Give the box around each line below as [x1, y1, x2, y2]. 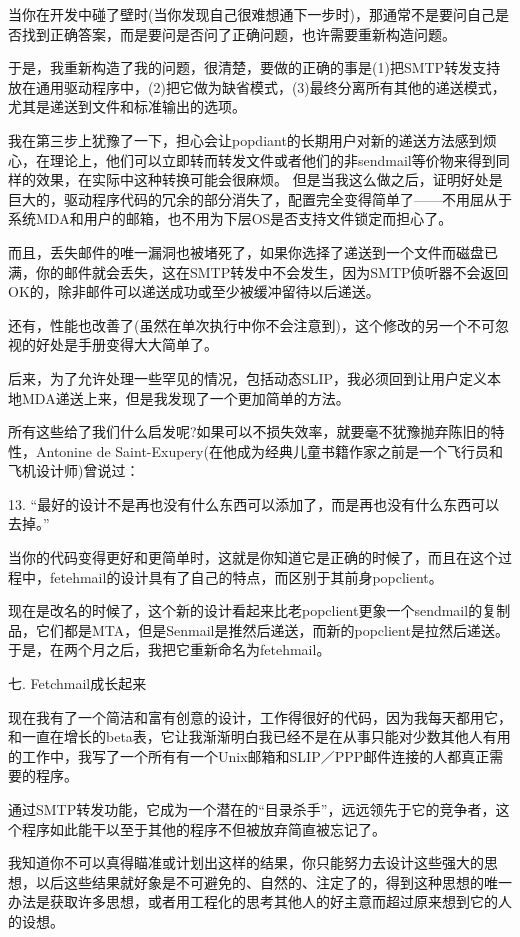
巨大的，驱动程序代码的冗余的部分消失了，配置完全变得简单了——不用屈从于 [8, 188, 512, 209]
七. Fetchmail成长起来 [8, 673, 147, 694]
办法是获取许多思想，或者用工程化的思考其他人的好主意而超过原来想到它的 [8, 891, 498, 912]
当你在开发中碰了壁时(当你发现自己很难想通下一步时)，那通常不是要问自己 [8, 4, 495, 24]
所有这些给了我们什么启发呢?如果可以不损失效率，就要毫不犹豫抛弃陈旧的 [8, 421, 491, 442]
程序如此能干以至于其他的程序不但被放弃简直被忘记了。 [21, 818, 386, 839]
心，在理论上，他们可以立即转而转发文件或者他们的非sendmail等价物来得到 [8, 149, 496, 170]
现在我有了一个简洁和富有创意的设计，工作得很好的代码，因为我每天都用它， [8, 706, 512, 727]
